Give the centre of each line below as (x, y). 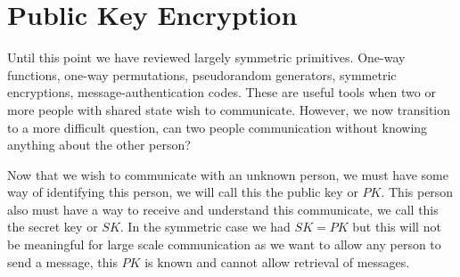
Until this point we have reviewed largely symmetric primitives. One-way (206, 57)
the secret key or (53, 227)
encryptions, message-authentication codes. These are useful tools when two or (222, 92)
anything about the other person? (99, 145)
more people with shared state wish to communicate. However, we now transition (229, 109)
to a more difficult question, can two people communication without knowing (218, 127)
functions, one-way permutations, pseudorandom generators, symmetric (202, 74)
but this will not (397, 227)
